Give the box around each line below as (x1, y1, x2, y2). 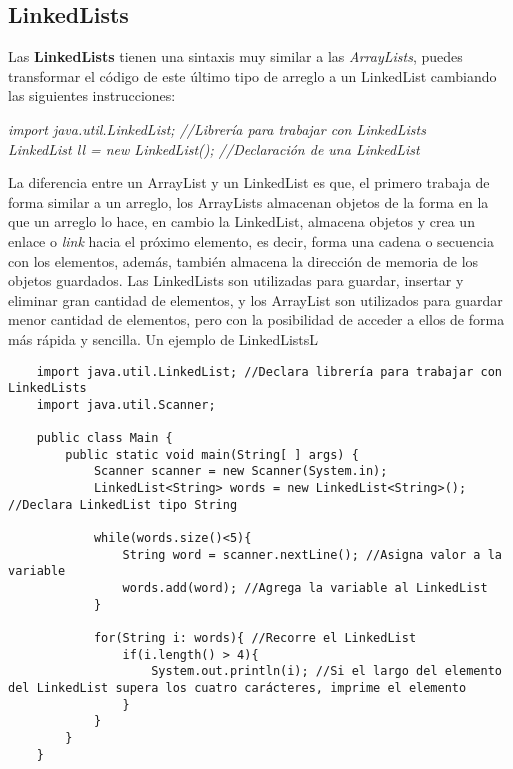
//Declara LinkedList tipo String (8, 497, 238, 512)
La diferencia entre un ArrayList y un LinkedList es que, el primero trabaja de (8, 172, 490, 193)
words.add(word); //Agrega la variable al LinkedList (122, 581, 488, 596)
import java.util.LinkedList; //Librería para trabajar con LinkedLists (8, 118, 426, 139)
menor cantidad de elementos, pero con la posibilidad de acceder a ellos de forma (8, 309, 505, 330)
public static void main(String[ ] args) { (65, 447, 359, 462)
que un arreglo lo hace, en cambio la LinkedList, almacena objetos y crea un (8, 211, 475, 232)
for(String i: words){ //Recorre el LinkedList (93, 631, 417, 646)
